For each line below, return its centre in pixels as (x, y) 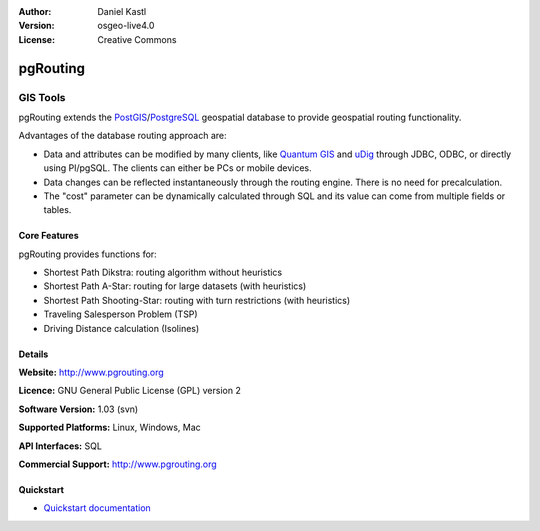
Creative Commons (137, 39)
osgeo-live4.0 (126, 26)
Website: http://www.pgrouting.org (91, 372)
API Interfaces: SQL (60, 446)
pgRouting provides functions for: (87, 254)
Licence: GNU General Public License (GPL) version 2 (130, 391)
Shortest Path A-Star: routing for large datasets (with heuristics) (175, 286)
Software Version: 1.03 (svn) (78, 409)
